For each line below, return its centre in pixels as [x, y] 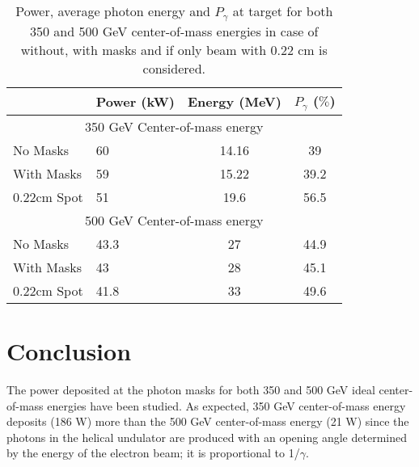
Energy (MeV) [234, 101]
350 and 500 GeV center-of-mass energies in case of [174, 31]
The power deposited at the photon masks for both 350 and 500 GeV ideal [191, 389]
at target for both [283, 11]
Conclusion [69, 351]
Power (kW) [135, 101]
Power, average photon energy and [113, 11]
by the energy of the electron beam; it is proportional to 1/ [153, 453]
